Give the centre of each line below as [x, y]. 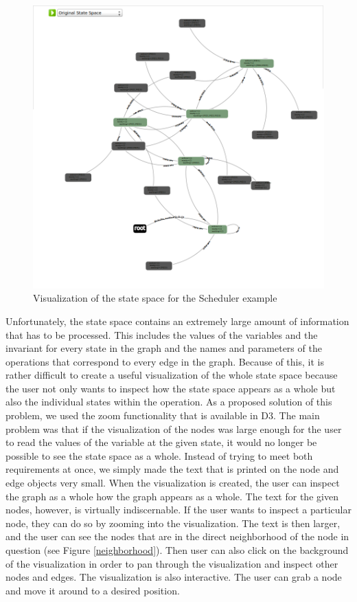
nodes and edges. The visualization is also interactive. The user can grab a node [174, 577]
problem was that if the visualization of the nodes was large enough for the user [174, 428]
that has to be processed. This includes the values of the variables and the [162, 334]
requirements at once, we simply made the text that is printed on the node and [172, 469]
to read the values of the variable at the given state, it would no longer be [161, 442]
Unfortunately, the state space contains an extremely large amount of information [177, 321]
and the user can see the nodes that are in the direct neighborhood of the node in [177, 536]
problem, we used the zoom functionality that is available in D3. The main [163, 415]
